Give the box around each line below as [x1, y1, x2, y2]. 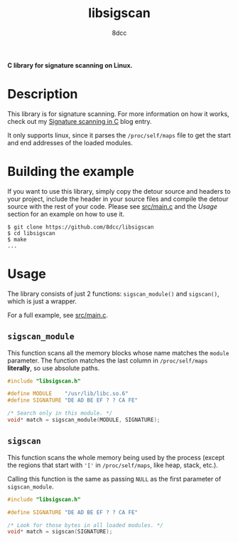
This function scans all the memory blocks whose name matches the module [7, 348, 229, 357]
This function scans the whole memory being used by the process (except [7, 453, 225, 462]
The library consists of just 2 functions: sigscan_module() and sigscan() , [7, 289, 220, 298]
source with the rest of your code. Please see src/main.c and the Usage [7, 202, 218, 211]
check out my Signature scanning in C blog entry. [7, 117, 152, 125]
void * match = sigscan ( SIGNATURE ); [7, 528, 113, 536]
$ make [7, 236, 27, 243]
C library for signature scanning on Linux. [7, 61, 133, 69]
